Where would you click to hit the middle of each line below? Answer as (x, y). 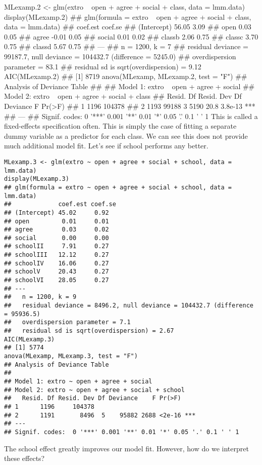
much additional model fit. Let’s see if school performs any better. (106, 146)
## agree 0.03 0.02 (57, 230)
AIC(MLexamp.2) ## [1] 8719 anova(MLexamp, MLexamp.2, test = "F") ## (126, 76)
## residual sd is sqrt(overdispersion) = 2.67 (89, 331)
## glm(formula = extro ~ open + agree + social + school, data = (118, 187)
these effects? (24, 458)
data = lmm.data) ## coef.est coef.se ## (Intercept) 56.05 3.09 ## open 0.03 (128, 27)
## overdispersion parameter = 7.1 (67, 322)
